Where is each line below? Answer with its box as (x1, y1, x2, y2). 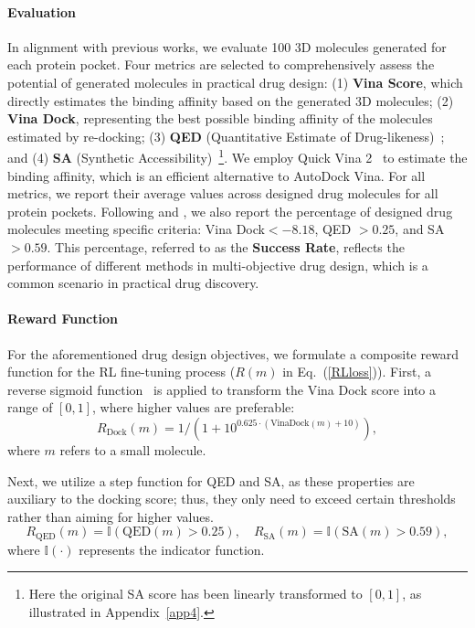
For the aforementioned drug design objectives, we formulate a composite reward (7, 344, 459, 363)
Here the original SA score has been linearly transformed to (28, 584, 363, 603)
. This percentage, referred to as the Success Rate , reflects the (47, 237, 405, 256)
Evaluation (7, 2, 76, 21)
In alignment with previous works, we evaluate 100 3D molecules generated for (7, 37, 447, 56)
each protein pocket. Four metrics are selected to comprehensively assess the (7, 55, 435, 74)
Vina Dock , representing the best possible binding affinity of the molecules (7, 109, 433, 128)
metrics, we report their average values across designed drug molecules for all (7, 184, 438, 203)
